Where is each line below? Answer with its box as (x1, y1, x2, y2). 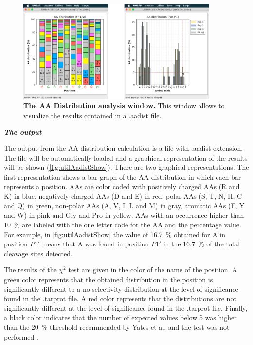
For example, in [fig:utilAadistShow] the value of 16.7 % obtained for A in (4, 229, 226, 239)
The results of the (4, 264, 57, 275)
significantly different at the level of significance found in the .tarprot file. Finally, (4, 303, 248, 313)
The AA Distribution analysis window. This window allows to (23, 101, 225, 111)
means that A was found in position (42, 239, 149, 249)
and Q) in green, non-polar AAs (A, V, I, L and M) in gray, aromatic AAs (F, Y (4, 200, 245, 210)
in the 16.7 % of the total (163, 239, 240, 249)
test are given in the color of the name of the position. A (68, 264, 237, 275)
